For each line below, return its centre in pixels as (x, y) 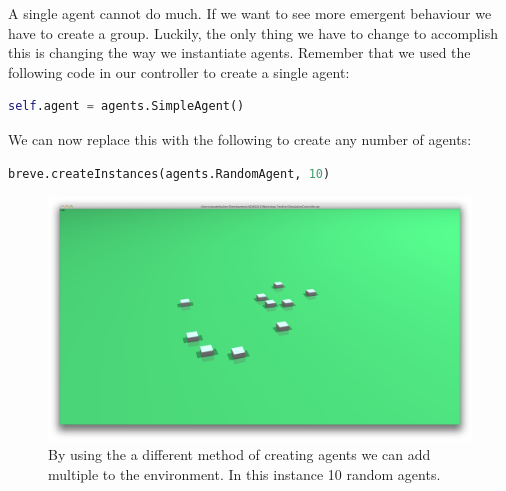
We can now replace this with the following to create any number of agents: (240, 138)
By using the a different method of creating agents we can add (239, 454)
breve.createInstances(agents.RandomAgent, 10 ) (169, 173)
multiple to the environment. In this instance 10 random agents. (244, 473)
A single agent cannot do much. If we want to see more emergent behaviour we (250, 13)
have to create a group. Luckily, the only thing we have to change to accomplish (253, 32)
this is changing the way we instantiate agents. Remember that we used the (239, 52)
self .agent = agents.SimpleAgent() (126, 106)
